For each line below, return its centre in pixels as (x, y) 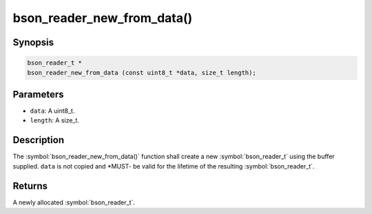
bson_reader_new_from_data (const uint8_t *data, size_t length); (142, 73)
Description (39, 140)
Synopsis (33, 42)
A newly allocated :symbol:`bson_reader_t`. (74, 202)
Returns (30, 186)
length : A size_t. (54, 120)
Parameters (38, 94)
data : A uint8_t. (52, 111)
